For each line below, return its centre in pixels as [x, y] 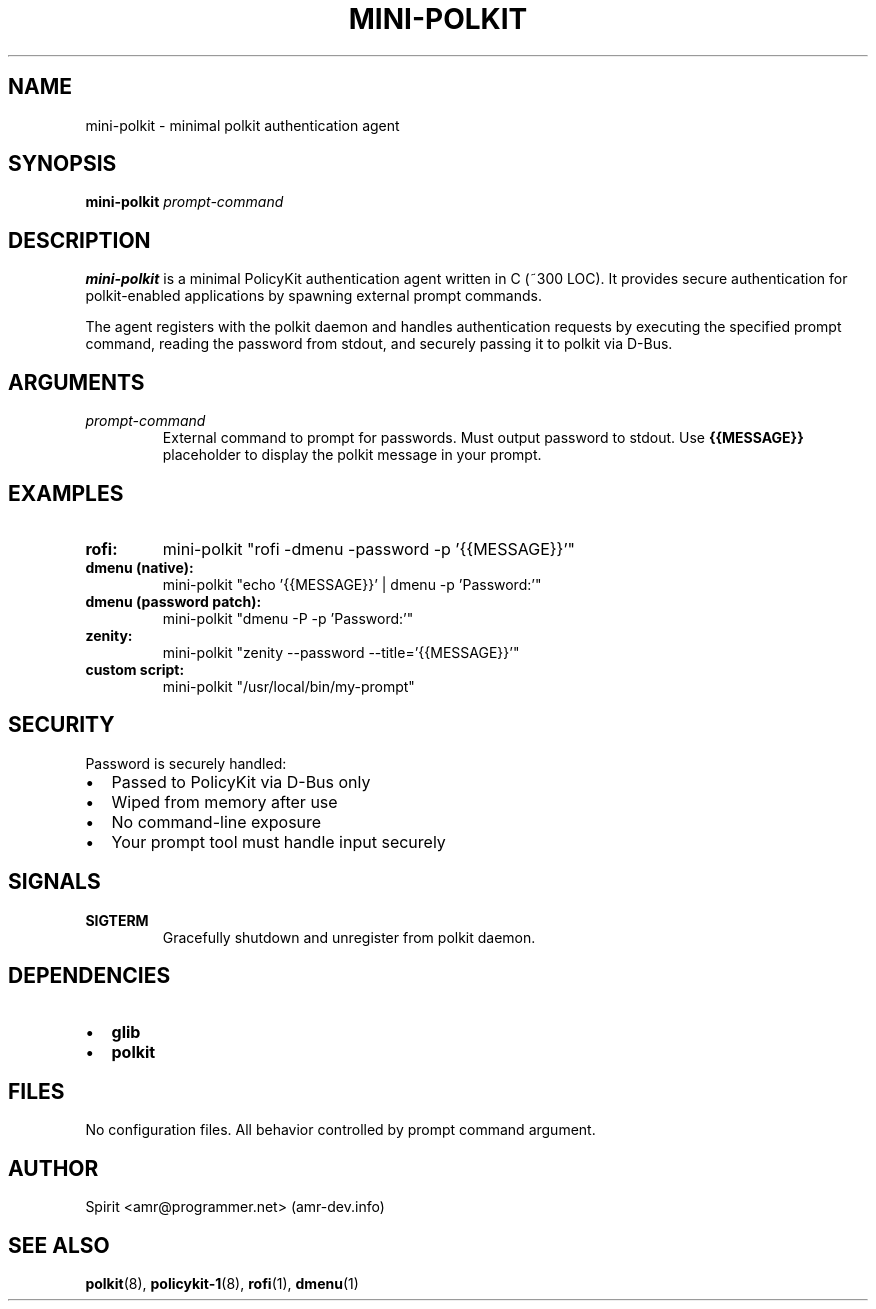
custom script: [135, 669]
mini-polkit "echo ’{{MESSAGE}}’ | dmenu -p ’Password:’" [352, 584]
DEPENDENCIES [89, 976]
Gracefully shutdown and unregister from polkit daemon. [349, 937]
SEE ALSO [59, 1245]
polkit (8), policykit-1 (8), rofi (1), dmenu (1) [222, 1284]
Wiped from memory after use [224, 801]
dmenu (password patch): [173, 601]
